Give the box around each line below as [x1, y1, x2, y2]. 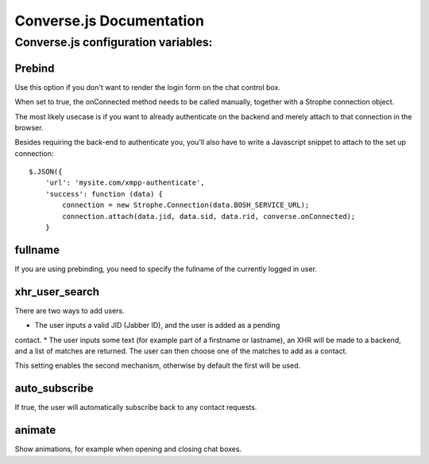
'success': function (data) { [44, 189, 163, 198]
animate [14, 423, 56, 437]
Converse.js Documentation [14, 12, 204, 29]
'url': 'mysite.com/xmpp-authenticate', [44, 178, 206, 187]
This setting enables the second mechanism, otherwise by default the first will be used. [14, 361, 301, 370]
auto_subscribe [14, 382, 94, 396]
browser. [14, 123, 44, 132]
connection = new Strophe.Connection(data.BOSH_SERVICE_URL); [62, 201, 310, 210]
